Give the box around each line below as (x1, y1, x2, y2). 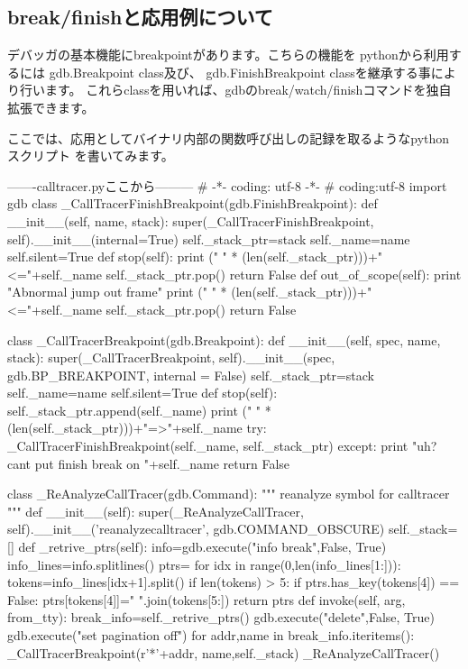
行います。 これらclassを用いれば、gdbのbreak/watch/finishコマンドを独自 (19, 80, 452, 99)
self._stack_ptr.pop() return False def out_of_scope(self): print (106, 264, 462, 283)
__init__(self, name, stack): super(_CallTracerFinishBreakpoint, (7, 211, 374, 230)
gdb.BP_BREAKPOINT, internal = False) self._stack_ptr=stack (7, 365, 374, 384)
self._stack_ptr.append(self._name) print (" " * (7, 400, 271, 419)
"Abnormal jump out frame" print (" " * (7, 282, 227, 301)
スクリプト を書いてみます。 (7, 146, 174, 165)
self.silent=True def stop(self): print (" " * (7, 247, 238, 266)
